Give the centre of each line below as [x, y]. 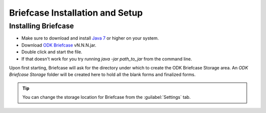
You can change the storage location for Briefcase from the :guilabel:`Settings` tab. [106, 97]
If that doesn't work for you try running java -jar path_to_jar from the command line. [107, 59]
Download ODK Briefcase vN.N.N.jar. [59, 45]
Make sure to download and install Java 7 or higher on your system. [90, 38]
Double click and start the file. [52, 52]
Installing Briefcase [41, 26]
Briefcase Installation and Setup [76, 13]
